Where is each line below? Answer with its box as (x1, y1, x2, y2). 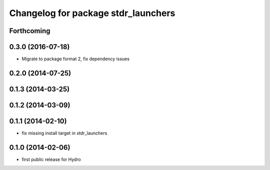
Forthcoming (9, 27, 50, 35)
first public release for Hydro (21, 156, 81, 162)
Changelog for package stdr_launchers (9, 8, 175, 19)
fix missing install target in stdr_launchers (21, 130, 107, 136)
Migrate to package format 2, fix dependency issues (21, 56, 130, 62)
